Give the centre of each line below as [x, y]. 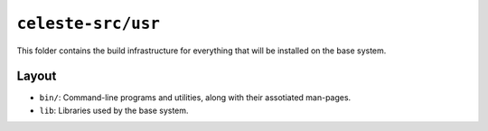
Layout [37, 76]
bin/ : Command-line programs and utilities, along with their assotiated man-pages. [195, 98]
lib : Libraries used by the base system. [114, 110]
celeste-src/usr [88, 23]
